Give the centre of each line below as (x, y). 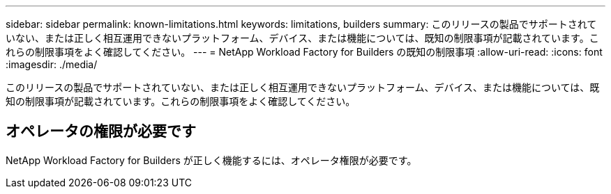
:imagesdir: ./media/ (52, 64)
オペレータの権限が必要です (101, 131)
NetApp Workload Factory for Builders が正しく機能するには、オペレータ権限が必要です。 (211, 160)
